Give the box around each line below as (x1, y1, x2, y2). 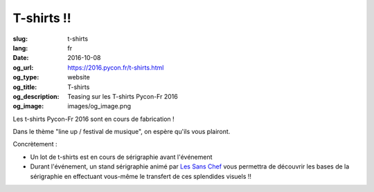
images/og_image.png (67, 102, 132, 111)
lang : (12, 44, 28, 52)
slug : (12, 35, 28, 43)
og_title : (12, 83, 37, 91)
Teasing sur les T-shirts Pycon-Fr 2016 (67, 92, 178, 100)
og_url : (12, 63, 34, 72)
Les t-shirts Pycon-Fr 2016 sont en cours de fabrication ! (12, 115, 175, 123)
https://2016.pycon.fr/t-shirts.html (67, 63, 164, 72)
